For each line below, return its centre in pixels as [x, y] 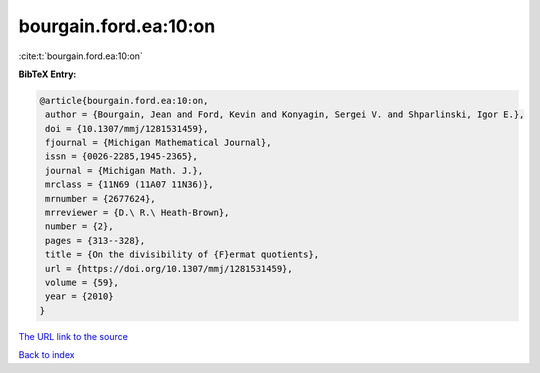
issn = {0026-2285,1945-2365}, [122, 156]
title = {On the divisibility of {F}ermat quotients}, [182, 254]
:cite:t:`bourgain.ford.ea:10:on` [81, 56]
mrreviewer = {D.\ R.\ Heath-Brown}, [137, 213]
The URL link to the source [73, 336]
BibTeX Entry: [47, 74]
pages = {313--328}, [95, 240]
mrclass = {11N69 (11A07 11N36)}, [129, 184]
